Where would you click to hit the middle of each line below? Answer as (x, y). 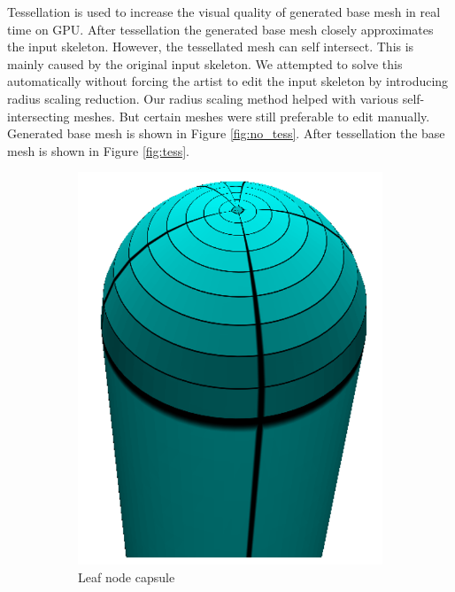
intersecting (39, 116)
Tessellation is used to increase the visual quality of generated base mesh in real (224, 12)
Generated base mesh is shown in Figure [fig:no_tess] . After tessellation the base (226, 133)
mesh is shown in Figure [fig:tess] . (98, 150)
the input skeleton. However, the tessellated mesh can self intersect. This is (211, 47)
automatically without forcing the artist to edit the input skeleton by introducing (228, 81)
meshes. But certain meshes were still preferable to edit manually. (252, 116)
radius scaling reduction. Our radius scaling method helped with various (203, 98)
